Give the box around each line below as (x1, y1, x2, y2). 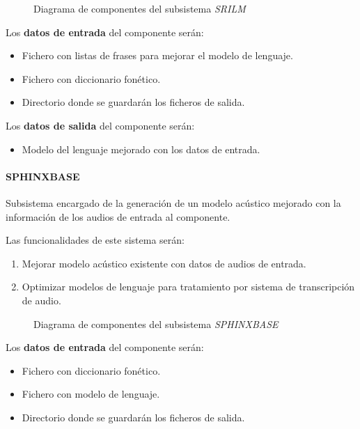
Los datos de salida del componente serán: (6, 118, 195, 132)
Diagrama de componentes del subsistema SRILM (33, 1, 246, 15)
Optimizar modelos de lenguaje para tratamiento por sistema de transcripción (22, 279, 355, 294)
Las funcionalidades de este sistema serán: (6, 233, 185, 247)
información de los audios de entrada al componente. (6, 209, 230, 224)
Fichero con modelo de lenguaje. (22, 387, 160, 401)
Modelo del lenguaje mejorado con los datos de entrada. (22, 141, 260, 156)
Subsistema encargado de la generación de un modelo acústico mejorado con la (6, 195, 341, 210)
